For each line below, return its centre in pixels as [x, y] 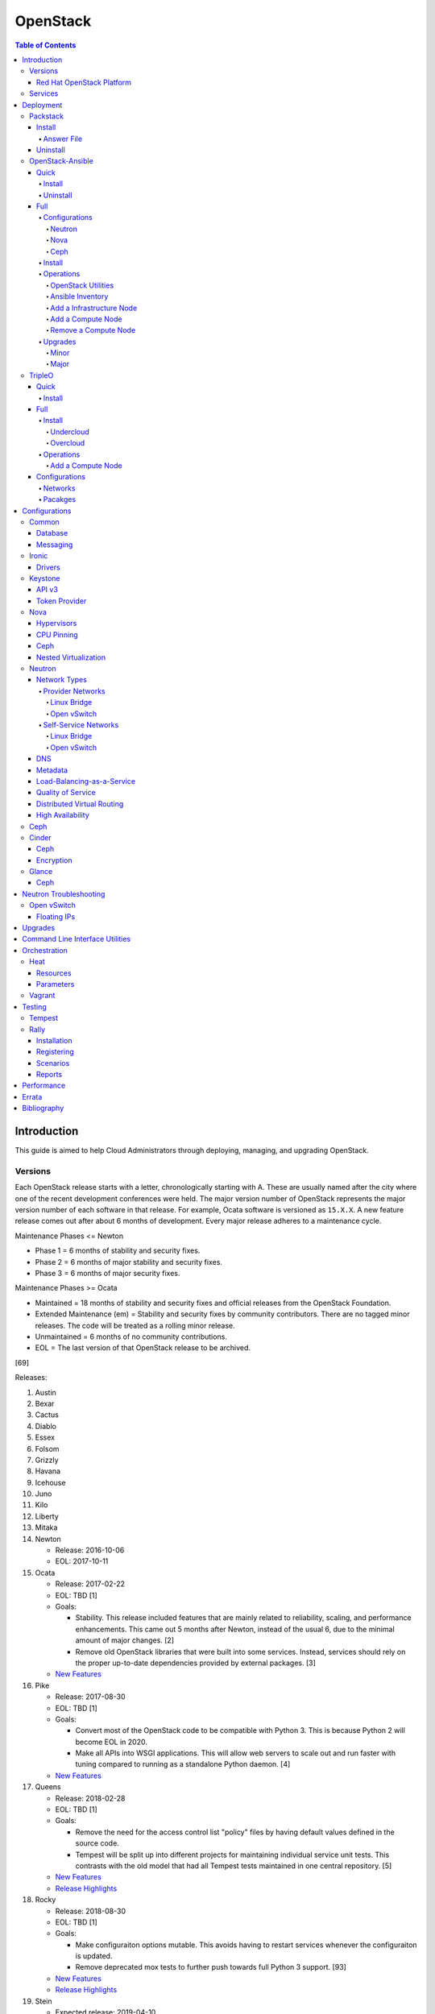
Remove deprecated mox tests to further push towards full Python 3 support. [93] [211, 1967]
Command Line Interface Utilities [77, 939]
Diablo [46, 1426]
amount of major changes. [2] [125, 1640]
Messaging [55, 545]
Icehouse [50, 1482]
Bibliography [43, 1109]
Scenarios [53, 1063]
